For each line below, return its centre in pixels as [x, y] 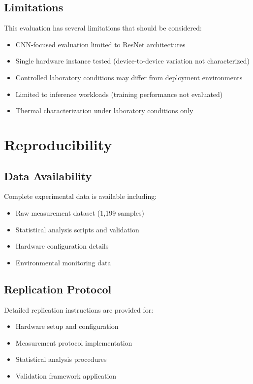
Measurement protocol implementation [74, 342]
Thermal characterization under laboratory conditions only [104, 111]
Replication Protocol [58, 289]
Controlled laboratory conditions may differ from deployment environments [129, 77]
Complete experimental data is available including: [80, 196]
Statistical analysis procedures [61, 359]
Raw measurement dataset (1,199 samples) [80, 212]
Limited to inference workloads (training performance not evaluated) [119, 94]
